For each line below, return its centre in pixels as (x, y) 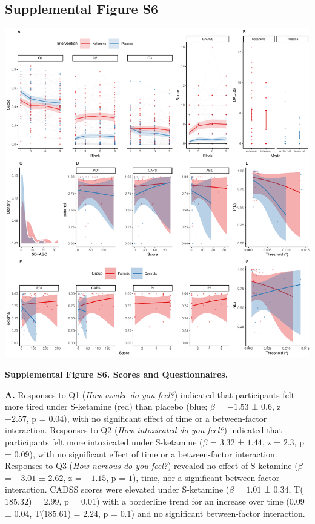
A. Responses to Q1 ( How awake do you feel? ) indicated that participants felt (150, 394)
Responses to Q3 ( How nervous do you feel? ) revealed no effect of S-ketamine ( (151, 466)
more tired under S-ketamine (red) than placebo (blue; (106, 406)
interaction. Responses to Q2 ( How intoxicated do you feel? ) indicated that (144, 430)
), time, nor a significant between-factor (206, 477)
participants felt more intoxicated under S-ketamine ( (104, 442)
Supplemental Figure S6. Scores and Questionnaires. (117, 374)
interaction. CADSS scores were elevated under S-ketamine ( (117, 489)
